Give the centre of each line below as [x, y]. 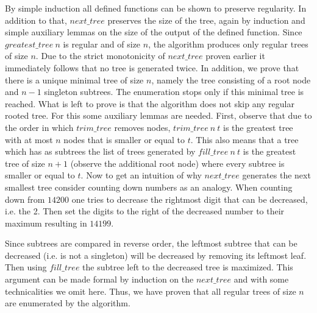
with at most [29, 139]
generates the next [276, 175]
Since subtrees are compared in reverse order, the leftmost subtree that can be [151, 243]
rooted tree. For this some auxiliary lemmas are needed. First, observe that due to [158, 115]
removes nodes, [142, 127]
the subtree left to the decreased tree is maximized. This [188, 267]
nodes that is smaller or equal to [124, 139]
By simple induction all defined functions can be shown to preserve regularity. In [156, 8]
